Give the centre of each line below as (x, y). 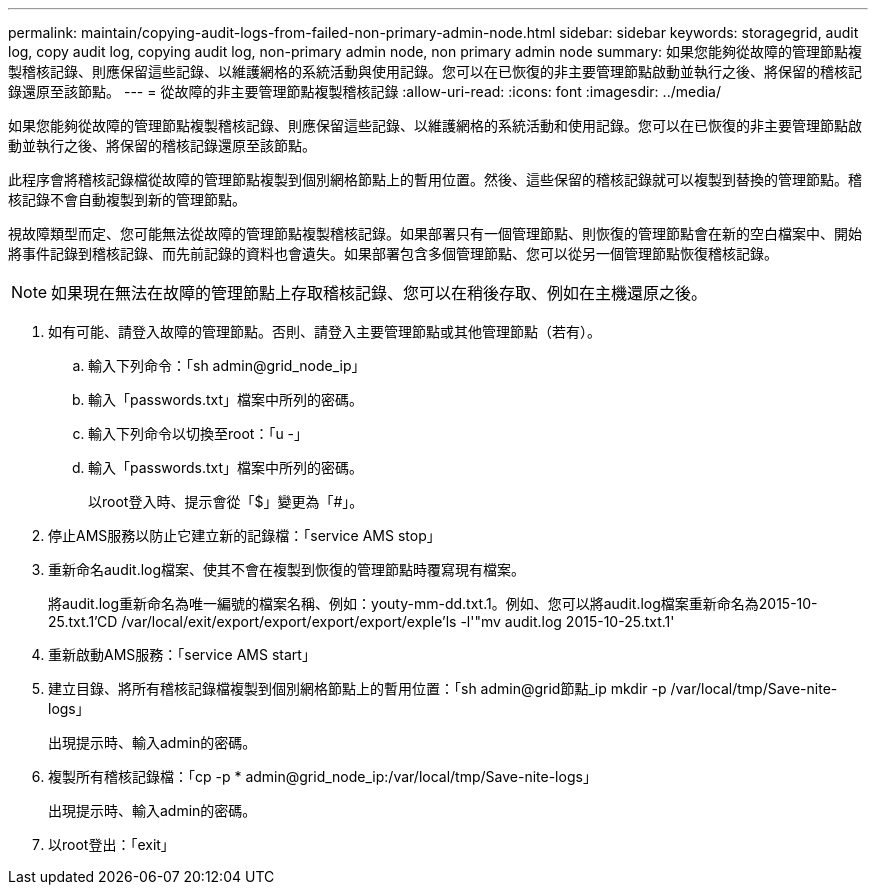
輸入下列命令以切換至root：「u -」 (198, 433)
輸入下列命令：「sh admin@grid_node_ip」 (227, 365)
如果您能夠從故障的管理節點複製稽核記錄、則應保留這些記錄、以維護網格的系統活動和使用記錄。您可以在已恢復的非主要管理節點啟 (435, 125)
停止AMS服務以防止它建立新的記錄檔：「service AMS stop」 (244, 535)
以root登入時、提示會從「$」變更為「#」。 (226, 501)
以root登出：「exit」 (111, 844)
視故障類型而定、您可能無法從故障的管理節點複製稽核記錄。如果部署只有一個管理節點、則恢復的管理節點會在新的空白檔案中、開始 (435, 233)
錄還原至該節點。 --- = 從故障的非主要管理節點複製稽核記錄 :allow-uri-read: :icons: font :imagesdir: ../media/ (365, 91)
